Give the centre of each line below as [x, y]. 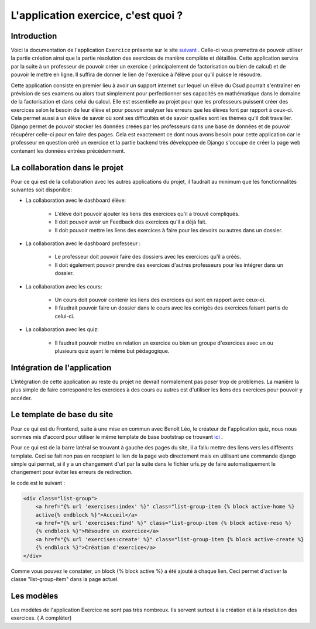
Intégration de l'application [61, 368]
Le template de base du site [62, 415]
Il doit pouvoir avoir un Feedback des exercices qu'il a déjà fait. [131, 222]
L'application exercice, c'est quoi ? [97, 15]
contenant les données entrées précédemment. [68, 151]
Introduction [34, 36]
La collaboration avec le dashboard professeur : [83, 243]
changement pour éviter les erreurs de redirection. [72, 472]
